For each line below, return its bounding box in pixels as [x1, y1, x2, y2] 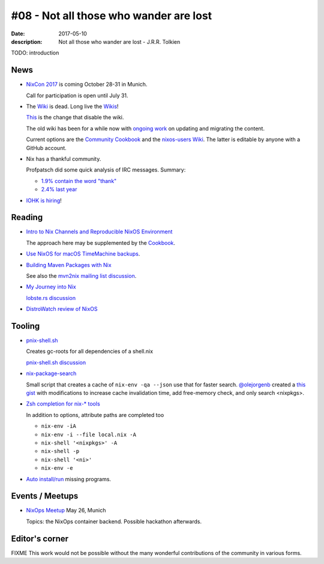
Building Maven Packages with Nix [26, 261, 112, 268]
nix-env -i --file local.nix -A [41, 431, 136, 438]
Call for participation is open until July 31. [26, 92, 128, 99]
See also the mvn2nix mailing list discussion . [26, 272, 137, 279]
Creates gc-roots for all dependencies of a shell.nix [26, 348, 153, 355]
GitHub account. [26, 144, 67, 151]
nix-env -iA [41, 423, 76, 430]
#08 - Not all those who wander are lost [11, 9, 212, 22]
